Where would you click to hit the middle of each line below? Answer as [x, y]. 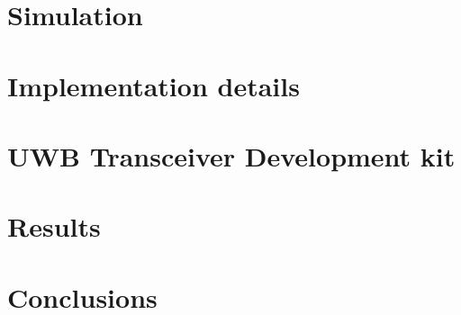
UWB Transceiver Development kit [231, 155]
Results [54, 226]
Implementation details [154, 85]
